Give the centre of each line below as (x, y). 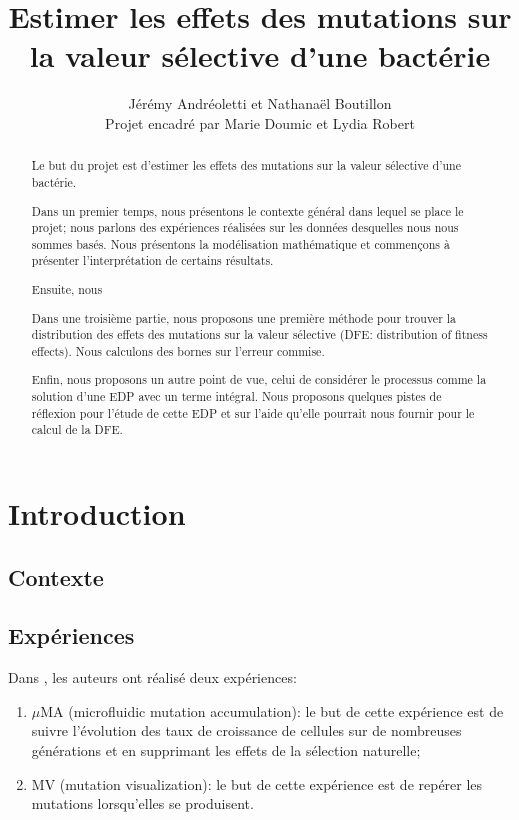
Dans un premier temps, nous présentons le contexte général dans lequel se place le (247, 210)
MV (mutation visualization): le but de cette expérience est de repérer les (257, 783)
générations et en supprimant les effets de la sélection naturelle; (226, 750)
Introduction (97, 513)
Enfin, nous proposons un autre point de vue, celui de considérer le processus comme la (259, 379)
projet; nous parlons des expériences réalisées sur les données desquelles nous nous (245, 227)
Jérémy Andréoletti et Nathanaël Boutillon (260, 103)
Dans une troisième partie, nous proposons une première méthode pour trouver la (244, 317)
